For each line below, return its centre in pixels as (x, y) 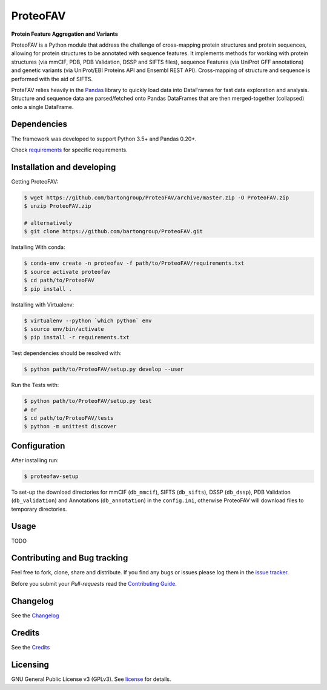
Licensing (30, 664)
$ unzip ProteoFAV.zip (58, 206)
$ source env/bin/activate (64, 329)
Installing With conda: (38, 247)
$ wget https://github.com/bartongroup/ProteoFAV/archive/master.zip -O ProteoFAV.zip (157, 197)
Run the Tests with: (35, 385)
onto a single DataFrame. (42, 107)
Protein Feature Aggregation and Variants (64, 34)
